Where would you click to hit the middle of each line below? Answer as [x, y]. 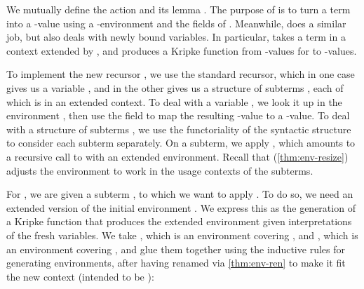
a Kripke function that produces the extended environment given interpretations [179, 221]
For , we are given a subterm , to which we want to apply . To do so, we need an [180, 194]
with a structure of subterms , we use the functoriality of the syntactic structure [179, 129]
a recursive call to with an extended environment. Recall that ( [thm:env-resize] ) [177, 156]
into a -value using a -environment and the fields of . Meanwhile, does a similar [176, 23]
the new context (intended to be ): [80, 276]
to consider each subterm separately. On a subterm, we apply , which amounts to [181, 143]
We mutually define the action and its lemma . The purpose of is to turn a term [178, 9]
